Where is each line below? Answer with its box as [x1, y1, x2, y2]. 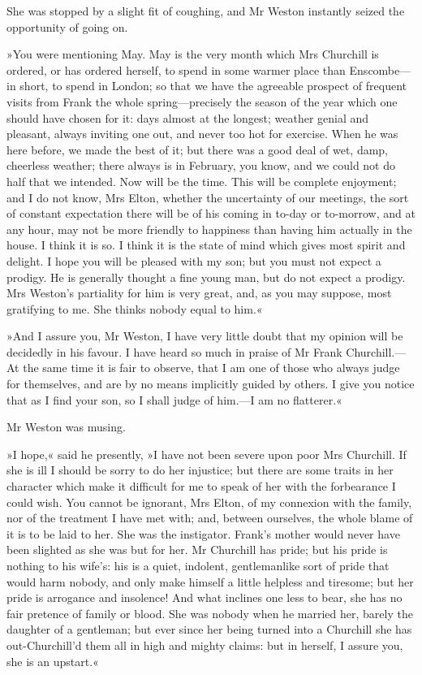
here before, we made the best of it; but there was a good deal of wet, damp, [6, 141, 389, 158]
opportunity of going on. [6, 18, 128, 35]
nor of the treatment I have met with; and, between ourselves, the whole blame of [6, 509, 413, 526]
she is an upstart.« [6, 652, 99, 669]
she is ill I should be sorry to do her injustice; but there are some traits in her [6, 461, 394, 478]
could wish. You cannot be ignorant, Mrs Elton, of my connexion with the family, [6, 493, 412, 510]
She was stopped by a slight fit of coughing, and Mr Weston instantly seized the [6, 2, 405, 19]
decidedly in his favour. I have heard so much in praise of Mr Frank [6, 343, 342, 360]
